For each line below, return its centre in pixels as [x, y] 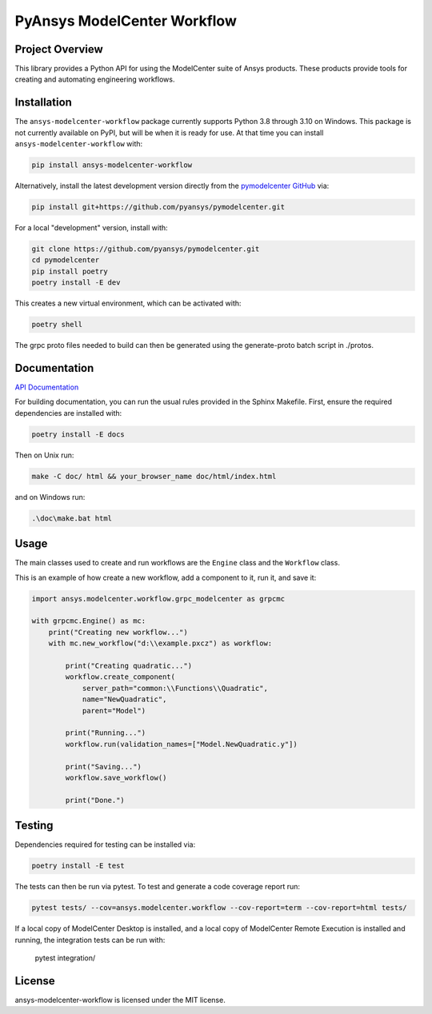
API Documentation [47, 387]
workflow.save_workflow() [116, 777]
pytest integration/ [65, 958]
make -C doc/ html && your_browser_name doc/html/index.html [154, 476]
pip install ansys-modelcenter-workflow [112, 165]
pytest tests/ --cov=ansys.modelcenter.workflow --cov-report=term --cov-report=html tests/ [219, 908]
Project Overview [59, 49]
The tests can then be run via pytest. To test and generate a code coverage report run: [157, 887]
